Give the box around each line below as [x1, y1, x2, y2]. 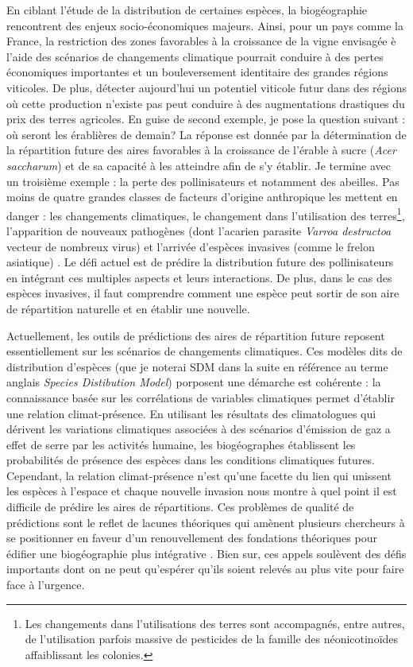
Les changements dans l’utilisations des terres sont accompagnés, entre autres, [25, 615, 405, 631]
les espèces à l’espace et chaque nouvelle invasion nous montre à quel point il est [6, 483, 397, 499]
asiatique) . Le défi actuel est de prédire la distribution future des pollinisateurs [6, 254, 394, 270]
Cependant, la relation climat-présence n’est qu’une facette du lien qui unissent [6, 467, 392, 483]
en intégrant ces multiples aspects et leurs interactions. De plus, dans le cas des [6, 269, 392, 285]
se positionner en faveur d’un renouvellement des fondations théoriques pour [6, 529, 377, 546]
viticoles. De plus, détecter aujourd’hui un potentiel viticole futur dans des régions [6, 79, 407, 95]
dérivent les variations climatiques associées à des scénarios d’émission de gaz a [6, 421, 391, 437]
